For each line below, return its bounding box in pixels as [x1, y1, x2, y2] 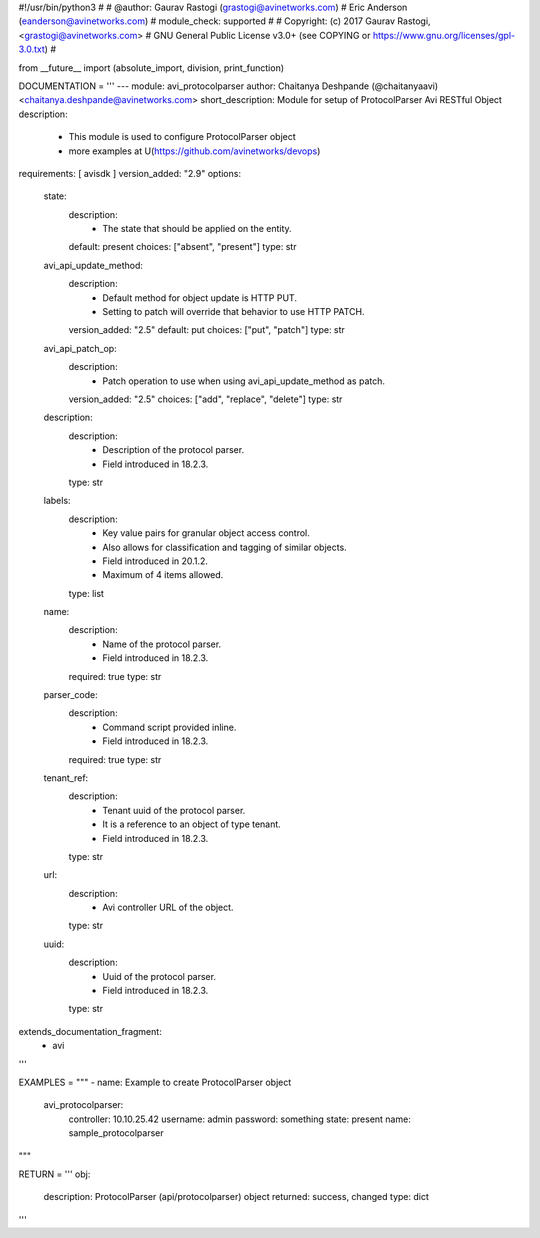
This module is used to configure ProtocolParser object [68, 131, 297, 143]
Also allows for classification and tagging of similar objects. [102, 541, 347, 553]
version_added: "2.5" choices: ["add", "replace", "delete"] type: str [68, 393, 343, 405]
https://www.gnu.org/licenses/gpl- [372, 29, 515, 41]
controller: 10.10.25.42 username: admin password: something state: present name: [68, 1113, 412, 1125]
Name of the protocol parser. [102, 638, 222, 650]
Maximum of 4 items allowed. [102, 569, 224, 581]
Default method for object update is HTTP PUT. [102, 291, 297, 304]
